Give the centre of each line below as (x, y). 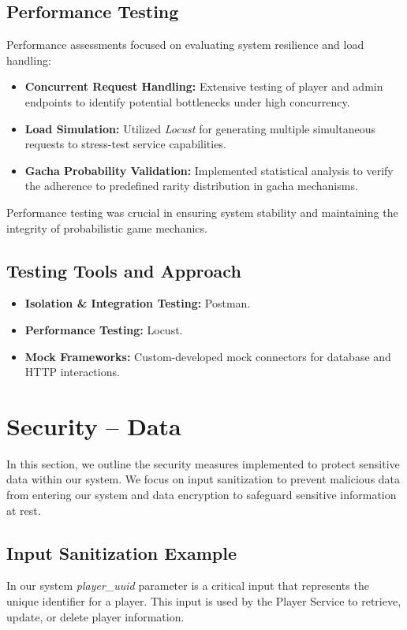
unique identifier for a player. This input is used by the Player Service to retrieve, (204, 601)
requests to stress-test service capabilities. (125, 144)
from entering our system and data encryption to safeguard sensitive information (202, 495)
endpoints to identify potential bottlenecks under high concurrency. (187, 101)
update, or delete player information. (95, 616)
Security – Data (94, 425)
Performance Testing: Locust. (104, 329)
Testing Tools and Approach (124, 270)
